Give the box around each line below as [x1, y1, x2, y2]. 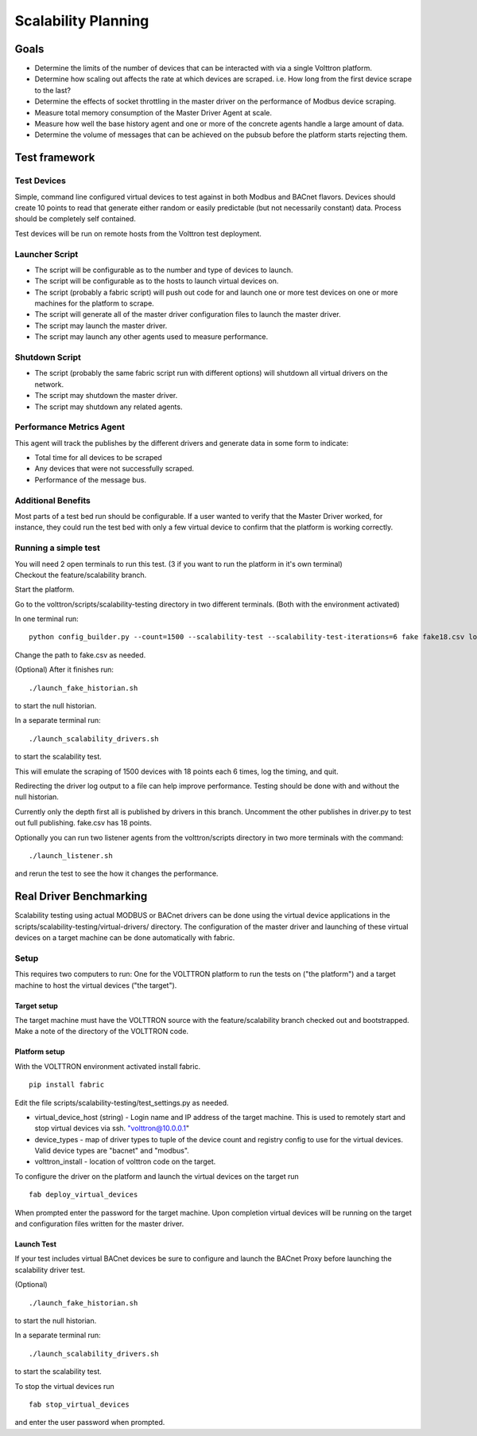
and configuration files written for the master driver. [14, 1219, 184, 1229]
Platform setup [14, 1047, 65, 1056]
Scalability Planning [14, 12, 149, 29]
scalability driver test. [14, 1265, 85, 1274]
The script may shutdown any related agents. [34, 402, 183, 412]
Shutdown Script [14, 351, 81, 362]
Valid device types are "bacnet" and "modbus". [34, 1146, 190, 1156]
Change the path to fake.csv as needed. [14, 650, 146, 660]
